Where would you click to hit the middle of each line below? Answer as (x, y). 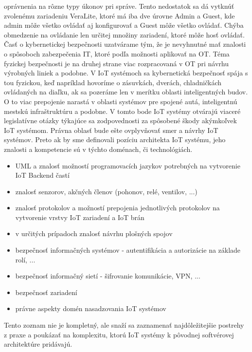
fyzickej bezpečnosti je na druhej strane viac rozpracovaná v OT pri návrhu (117, 63)
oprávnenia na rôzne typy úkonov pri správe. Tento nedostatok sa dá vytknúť (119, 6)
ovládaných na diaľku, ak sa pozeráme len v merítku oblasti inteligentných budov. (126, 92)
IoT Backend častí (42, 175)
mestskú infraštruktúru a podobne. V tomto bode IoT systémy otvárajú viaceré (122, 111)
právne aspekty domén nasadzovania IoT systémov (91, 308)
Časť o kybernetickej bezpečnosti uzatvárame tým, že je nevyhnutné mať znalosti (125, 44)
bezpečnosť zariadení (46, 292)
